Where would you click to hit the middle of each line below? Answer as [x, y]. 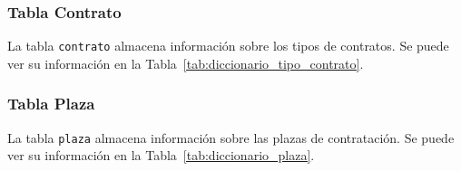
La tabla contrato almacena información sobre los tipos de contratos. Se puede [228, 46]
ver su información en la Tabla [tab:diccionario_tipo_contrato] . [186, 63]
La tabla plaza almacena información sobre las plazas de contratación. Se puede [231, 137]
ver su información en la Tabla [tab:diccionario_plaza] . [161, 155]
